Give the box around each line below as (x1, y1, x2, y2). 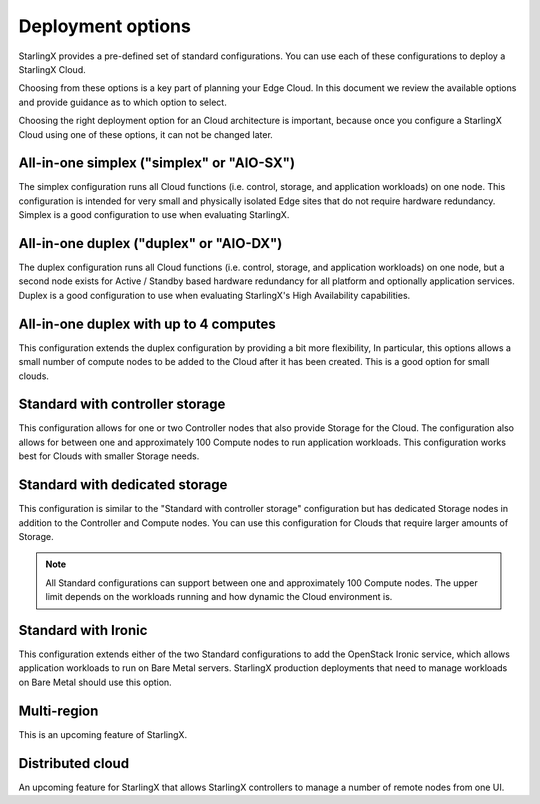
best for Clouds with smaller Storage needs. (18, 450, 200, 462)
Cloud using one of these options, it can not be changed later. (18, 128, 274, 140)
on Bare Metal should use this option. (18, 676, 172, 688)
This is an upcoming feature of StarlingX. (18, 728, 188, 740)
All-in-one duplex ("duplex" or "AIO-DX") (18, 235, 283, 252)
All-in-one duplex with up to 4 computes (18, 315, 276, 332)
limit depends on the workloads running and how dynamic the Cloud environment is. (45, 591, 393, 603)
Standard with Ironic (18, 621, 148, 639)
